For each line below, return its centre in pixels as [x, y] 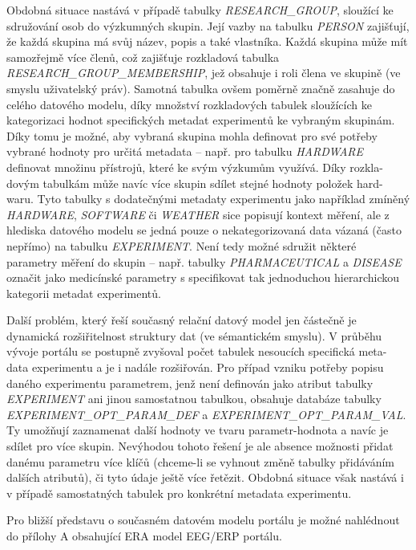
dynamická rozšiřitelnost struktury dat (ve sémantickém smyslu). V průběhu [194, 335]
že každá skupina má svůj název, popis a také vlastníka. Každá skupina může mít [207, 41]
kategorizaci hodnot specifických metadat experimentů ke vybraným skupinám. [201, 120]
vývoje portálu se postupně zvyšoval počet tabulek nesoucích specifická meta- [197, 351]
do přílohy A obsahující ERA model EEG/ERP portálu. [144, 536]
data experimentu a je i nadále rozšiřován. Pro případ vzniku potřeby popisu [195, 367]
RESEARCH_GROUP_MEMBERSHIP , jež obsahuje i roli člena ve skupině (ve [204, 73]
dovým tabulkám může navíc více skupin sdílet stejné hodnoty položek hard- [195, 183]
